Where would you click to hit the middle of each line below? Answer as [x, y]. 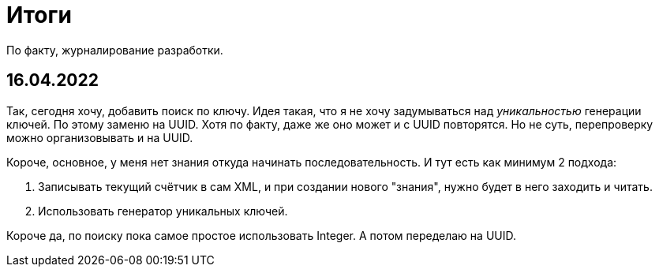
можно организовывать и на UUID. [100, 137]
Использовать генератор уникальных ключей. [163, 211]
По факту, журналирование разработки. [115, 50]
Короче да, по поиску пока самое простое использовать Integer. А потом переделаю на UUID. [262, 235]
